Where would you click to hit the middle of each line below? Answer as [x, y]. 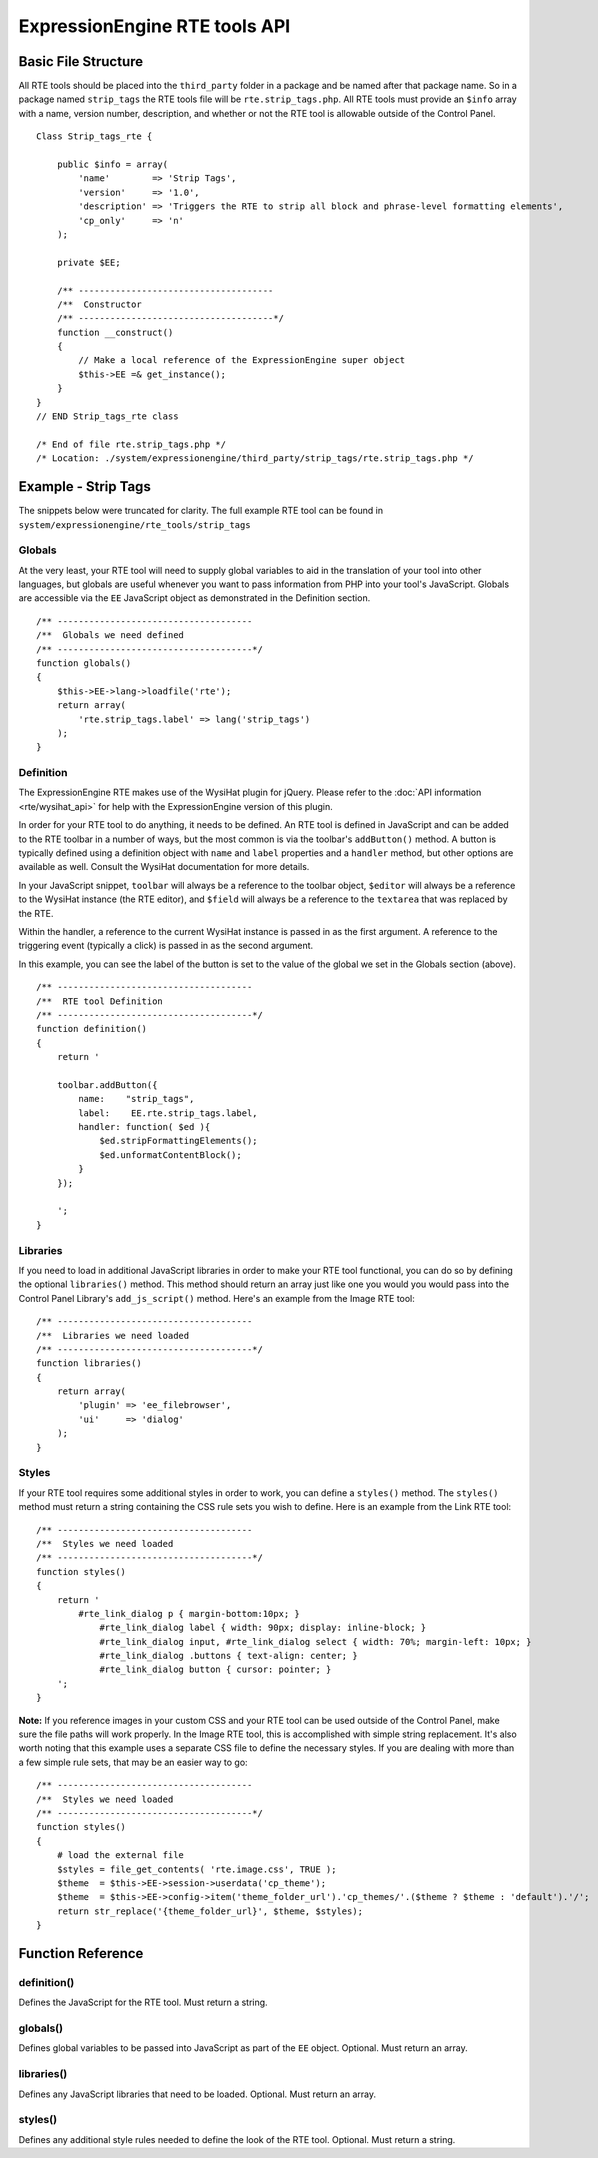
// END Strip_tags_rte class [107, 416]
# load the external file [120, 1855]
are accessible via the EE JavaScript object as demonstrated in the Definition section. [194, 598]
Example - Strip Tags [85, 486]
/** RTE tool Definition [100, 1001]
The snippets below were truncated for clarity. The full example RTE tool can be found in [201, 511]
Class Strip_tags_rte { [94, 136]
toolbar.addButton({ [107, 1084]
